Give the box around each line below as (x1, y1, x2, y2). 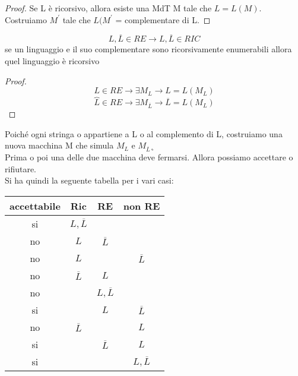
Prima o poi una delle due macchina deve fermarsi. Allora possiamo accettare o (5, 151, 293, 163)
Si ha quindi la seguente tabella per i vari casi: (5, 174, 174, 187)
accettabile (9, 198, 61, 213)
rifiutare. (5, 162, 36, 175)
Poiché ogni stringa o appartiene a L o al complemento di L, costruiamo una (5, 127, 283, 140)
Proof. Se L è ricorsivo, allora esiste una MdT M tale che (5, 2, 212, 14)
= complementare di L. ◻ (115, 13, 211, 26)
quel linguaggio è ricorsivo (5, 55, 100, 67)
